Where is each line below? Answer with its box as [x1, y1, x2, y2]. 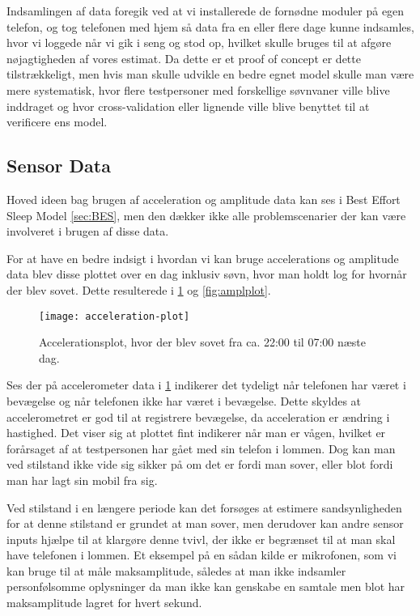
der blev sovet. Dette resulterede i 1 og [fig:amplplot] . [6, 281, 271, 298]
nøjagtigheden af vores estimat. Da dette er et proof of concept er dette [6, 49, 361, 66]
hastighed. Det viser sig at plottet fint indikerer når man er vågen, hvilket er [6, 424, 386, 441]
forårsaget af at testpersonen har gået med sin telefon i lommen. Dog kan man [6, 440, 396, 457]
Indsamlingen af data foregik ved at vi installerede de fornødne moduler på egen [6, 2, 405, 19]
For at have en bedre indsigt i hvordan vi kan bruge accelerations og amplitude [6, 249, 399, 266]
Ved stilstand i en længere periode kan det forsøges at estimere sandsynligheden [6, 499, 402, 516]
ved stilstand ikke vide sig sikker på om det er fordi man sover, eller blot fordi [6, 456, 393, 473]
